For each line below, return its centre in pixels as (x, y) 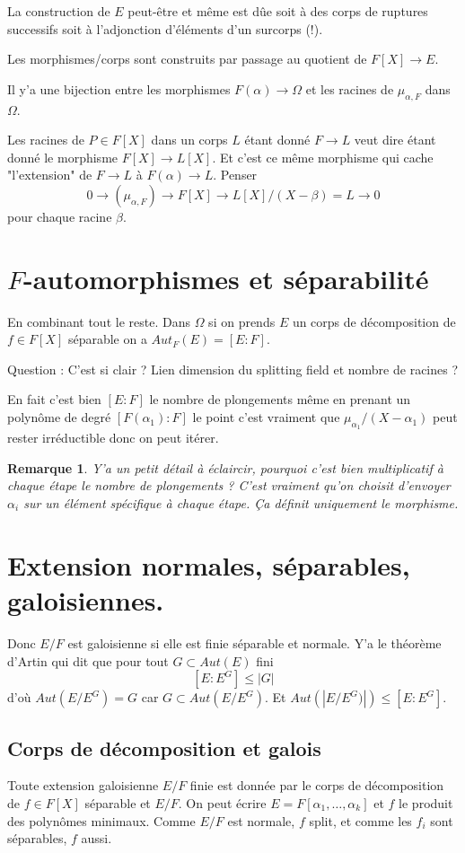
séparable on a (107, 339)
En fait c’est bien (54, 399)
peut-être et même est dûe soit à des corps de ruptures (278, 11)
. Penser (235, 175)
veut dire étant (395, 140)
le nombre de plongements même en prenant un (280, 399)
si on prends (242, 321)
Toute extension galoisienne (83, 785)
